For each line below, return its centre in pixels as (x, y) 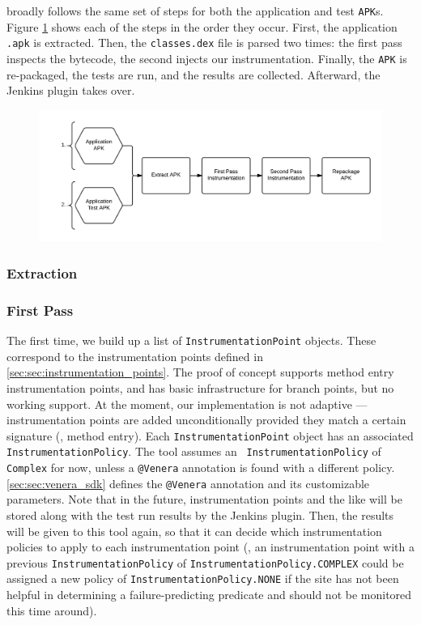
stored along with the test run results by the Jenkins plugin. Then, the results (200, 514)
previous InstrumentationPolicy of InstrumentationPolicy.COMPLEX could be (205, 562)
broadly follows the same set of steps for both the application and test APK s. (195, 11)
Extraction (42, 272)
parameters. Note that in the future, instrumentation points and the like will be (204, 499)
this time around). (52, 610)
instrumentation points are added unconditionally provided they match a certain (206, 420)
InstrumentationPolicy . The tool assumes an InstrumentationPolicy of (194, 451)
